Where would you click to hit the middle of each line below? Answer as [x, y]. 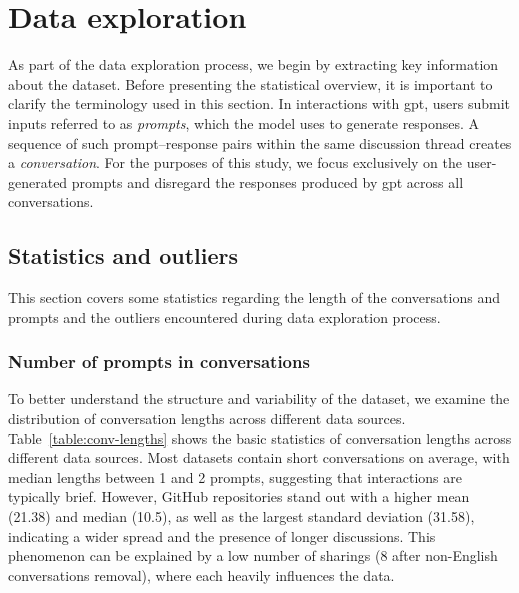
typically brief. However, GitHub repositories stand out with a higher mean [239, 496]
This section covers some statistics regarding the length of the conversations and [254, 297]
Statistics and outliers [123, 255]
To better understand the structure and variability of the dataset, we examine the [259, 398]
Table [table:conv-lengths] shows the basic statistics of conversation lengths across [260, 437]
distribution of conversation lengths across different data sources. [207, 418]
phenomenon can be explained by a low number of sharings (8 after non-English [253, 555]
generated [38, 181]
